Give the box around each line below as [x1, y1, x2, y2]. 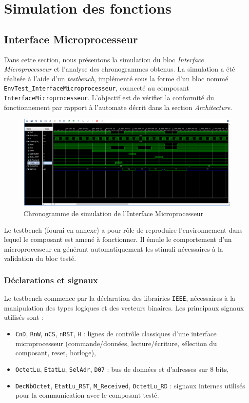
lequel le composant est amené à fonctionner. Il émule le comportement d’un [4, 234, 232, 244]
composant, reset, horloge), [15, 348, 96, 358]
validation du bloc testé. [4, 253, 76, 263]
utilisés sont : [4, 312, 43, 322]
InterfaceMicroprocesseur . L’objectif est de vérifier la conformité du [4, 92, 214, 103]
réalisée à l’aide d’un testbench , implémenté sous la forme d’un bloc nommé [4, 73, 229, 83]
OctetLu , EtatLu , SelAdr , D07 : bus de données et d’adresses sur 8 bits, [15, 364, 229, 374]
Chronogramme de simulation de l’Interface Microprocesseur [23, 208, 204, 218]
